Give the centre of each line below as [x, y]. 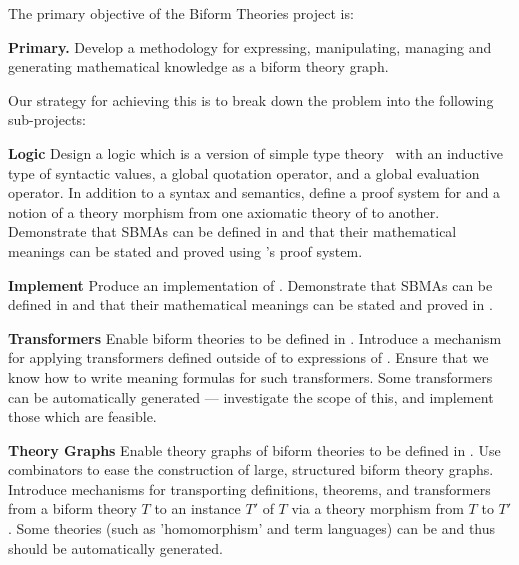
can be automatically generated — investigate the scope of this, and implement [251, 396]
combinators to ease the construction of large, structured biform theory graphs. [251, 469]
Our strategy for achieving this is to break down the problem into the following [251, 99]
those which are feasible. [82, 416]
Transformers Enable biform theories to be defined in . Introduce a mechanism [255, 337]
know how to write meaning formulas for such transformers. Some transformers [250, 376]
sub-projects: [47, 119]
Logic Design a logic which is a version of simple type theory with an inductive [255, 152]
